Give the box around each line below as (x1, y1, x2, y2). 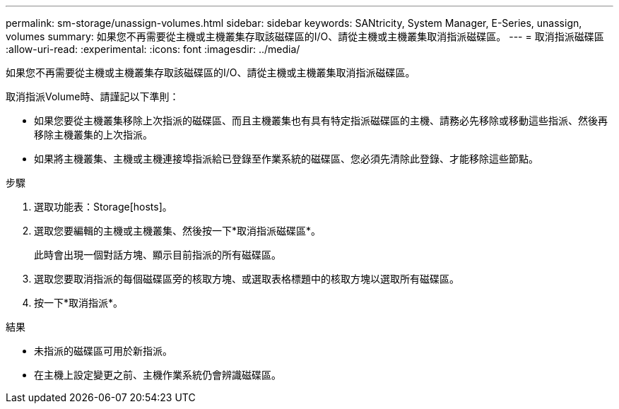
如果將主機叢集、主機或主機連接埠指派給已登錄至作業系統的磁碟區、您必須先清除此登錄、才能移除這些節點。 (34, 153, 538, 165)
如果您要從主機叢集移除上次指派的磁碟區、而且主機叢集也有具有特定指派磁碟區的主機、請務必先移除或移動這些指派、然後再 (34, 114, 608, 126)
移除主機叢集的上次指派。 (34, 129, 153, 141)
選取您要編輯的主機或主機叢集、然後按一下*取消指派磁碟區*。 (34, 225, 322, 237)
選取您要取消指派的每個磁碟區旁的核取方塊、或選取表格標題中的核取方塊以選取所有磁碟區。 (34, 273, 459, 285)
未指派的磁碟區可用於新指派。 (34, 345, 172, 357)
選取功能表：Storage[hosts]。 (34, 201, 172, 213)
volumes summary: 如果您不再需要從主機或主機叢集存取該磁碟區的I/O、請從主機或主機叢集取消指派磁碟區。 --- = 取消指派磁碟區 (6, 30, 604, 42)
